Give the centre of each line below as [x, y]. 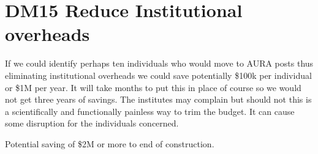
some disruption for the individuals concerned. [92, 123]
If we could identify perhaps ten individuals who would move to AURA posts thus [159, 63]
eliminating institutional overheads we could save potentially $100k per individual [158, 75]
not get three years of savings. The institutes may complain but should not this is [158, 99]
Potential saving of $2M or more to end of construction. [110, 143]
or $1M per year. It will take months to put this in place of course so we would [153, 87]
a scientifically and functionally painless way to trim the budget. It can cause [150, 111]
